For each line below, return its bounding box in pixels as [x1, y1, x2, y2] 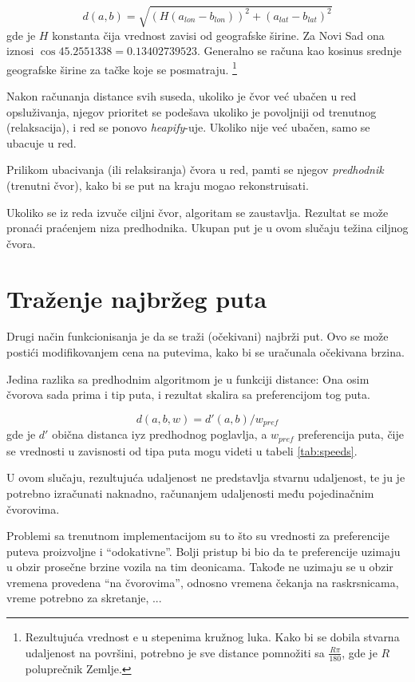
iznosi [6, 42, 34, 59]
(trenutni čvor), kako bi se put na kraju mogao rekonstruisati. [6, 176, 309, 193]
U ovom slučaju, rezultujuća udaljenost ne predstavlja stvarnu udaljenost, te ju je [6, 469, 405, 486]
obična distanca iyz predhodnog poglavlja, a [52, 426, 267, 443]
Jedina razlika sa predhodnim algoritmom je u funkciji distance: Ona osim [6, 370, 370, 387]
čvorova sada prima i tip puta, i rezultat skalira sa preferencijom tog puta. [6, 386, 370, 403]
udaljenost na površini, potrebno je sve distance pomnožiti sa [25, 644, 325, 660]
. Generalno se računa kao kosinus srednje [196, 42, 401, 59]
